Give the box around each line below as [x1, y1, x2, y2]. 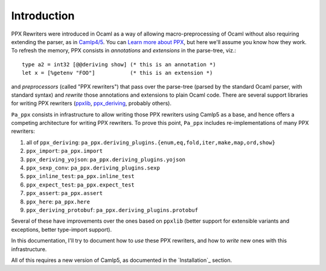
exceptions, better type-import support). [11, 226, 112, 233]
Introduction [11, 9, 75, 22]
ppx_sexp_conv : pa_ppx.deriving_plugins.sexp [26, 164, 160, 171]
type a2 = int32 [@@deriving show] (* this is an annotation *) [22, 61, 217, 68]
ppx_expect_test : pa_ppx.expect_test [26, 181, 135, 188]
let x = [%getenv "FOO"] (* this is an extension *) [22, 69, 213, 77]
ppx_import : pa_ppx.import [26, 147, 103, 155]
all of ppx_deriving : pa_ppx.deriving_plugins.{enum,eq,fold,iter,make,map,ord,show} [26, 139, 276, 146]
